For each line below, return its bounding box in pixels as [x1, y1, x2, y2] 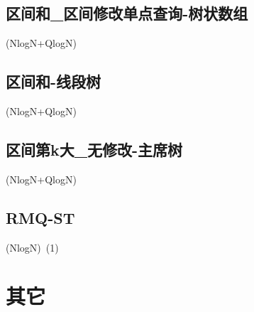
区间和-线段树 [6, 70, 101, 92]
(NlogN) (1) [6, 240, 59, 254]
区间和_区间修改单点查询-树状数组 [6, 2, 248, 24]
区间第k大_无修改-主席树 [6, 138, 183, 160]
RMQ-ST [6, 206, 75, 228]
